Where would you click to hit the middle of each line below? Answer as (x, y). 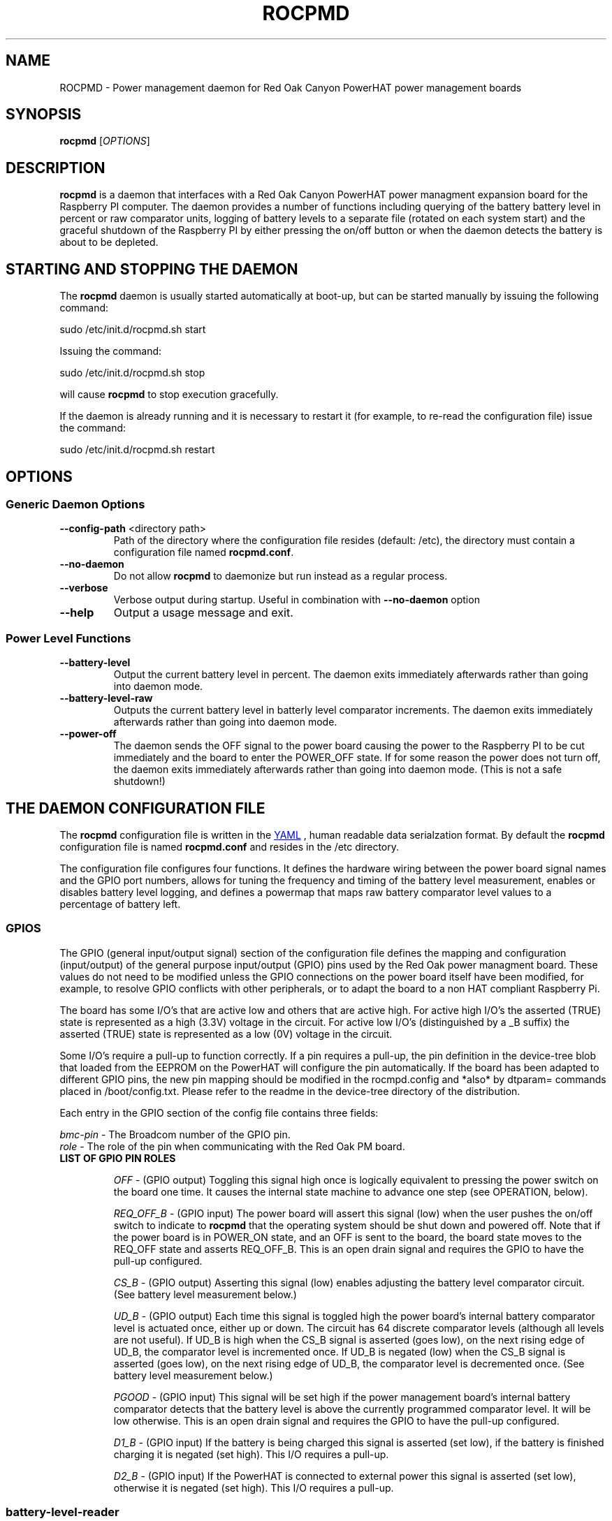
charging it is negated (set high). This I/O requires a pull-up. (251, 1454)
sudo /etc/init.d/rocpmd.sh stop (132, 373)
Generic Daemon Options (75, 504)
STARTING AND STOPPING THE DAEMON (152, 269)
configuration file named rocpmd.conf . (204, 552)
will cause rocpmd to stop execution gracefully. (169, 395)
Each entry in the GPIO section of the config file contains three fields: (219, 1112)
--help (77, 613)
